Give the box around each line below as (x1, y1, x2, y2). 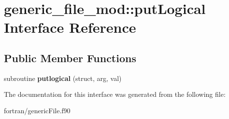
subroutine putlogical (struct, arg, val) (4, 73, 122, 83)
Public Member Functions (4, 50, 136, 65)
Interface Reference (4, 17, 136, 37)
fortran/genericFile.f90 (4, 105, 71, 115)
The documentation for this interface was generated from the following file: (4, 89, 226, 99)
